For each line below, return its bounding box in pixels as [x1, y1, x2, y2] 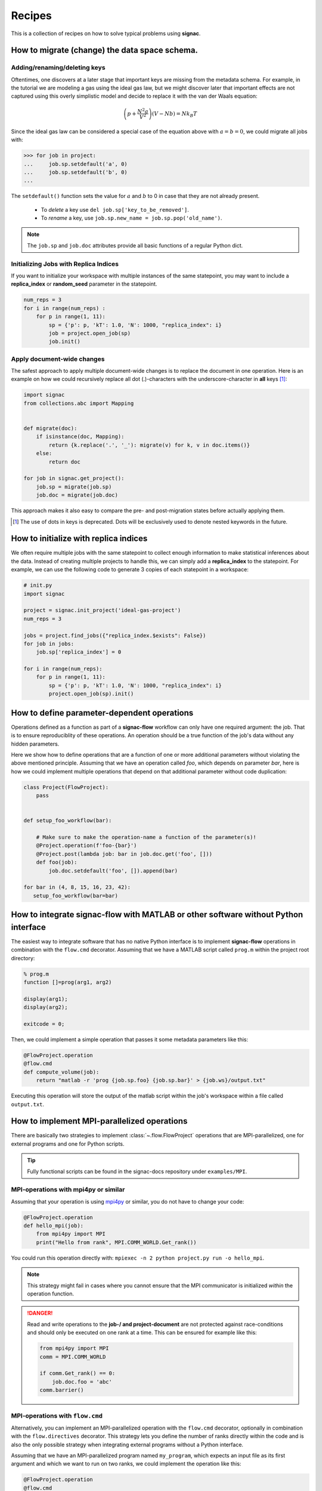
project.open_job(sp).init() [48, 691, 134, 697]
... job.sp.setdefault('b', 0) [23, 169, 128, 175]
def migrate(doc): [23, 425, 78, 432]
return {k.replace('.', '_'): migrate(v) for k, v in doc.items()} [48, 441, 250, 448]
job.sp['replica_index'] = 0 [36, 649, 122, 655]
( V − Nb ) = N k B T [152, 110, 197, 119]
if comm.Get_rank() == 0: [39, 1370, 116, 1377]
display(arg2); [23, 1004, 68, 1011]
